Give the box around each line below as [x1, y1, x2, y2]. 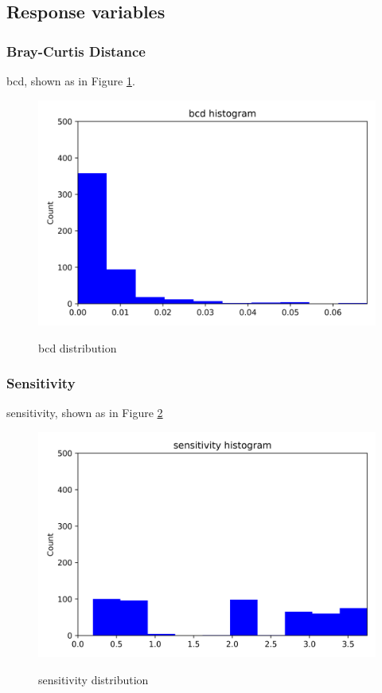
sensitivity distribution [38, 671, 149, 687]
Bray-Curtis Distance [6, 41, 146, 61]
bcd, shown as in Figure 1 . [6, 73, 135, 89]
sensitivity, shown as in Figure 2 [6, 404, 163, 421]
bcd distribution [38, 339, 117, 356]
